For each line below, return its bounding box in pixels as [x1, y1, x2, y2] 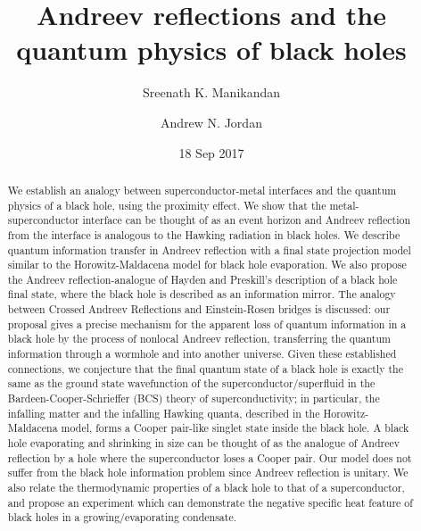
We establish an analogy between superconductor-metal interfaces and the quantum [7, 182, 397, 197]
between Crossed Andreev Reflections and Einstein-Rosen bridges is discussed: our [7, 302, 391, 317]
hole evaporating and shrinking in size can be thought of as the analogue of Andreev [7, 436, 400, 451]
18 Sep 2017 [178, 143, 244, 162]
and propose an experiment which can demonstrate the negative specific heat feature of [7, 494, 413, 510]
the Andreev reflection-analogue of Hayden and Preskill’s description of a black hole [7, 271, 398, 286]
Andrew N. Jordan [161, 112, 262, 131]
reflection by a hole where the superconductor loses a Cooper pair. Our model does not [7, 450, 412, 465]
